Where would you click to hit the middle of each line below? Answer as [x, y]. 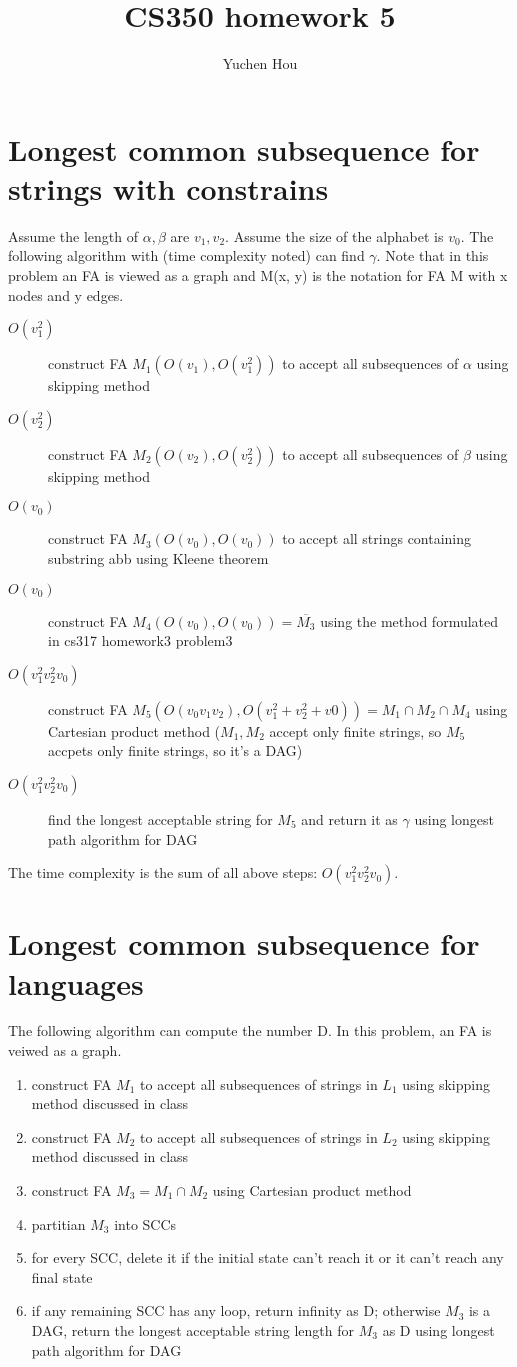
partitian [58, 1223]
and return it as [349, 818]
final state [62, 1276]
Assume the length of [73, 235]
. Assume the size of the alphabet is [334, 235]
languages [76, 982]
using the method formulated [409, 620]
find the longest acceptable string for [160, 818]
